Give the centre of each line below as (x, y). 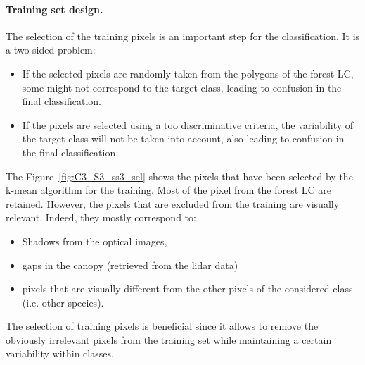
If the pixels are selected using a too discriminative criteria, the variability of (188, 124)
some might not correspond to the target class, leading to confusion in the (182, 87)
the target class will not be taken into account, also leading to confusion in (183, 138)
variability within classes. (60, 353)
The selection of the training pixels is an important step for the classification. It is (183, 36)
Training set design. (55, 9)
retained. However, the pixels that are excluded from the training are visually (173, 203)
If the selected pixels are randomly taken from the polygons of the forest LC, (188, 73)
